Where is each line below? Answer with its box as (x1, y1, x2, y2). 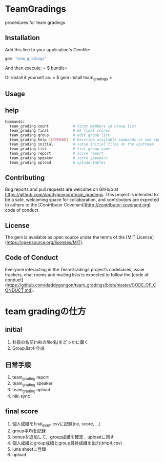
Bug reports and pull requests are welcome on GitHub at (5, 186, 119, 192)
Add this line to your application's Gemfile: (5, 46, 90, 52)
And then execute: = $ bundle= (5, 65, 68, 71)
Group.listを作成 (12, 345, 45, 351)
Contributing (5, 173, 45, 181)
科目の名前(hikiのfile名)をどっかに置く (12, 339, 89, 345)
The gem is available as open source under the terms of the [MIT (5, 234, 136, 240)
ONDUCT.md (5, 287, 32, 293)
